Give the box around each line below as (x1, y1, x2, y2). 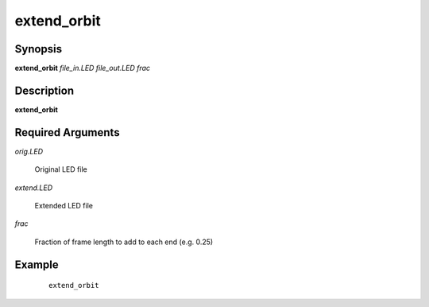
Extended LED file (34, 201, 93, 211)
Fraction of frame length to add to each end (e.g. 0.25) (34, 237, 214, 247)
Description (14, 84, 75, 97)
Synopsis (14, 42, 63, 56)
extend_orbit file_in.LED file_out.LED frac (14, 64, 151, 73)
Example (14, 258, 59, 271)
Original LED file (34, 165, 87, 174)
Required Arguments (14, 126, 120, 139)
